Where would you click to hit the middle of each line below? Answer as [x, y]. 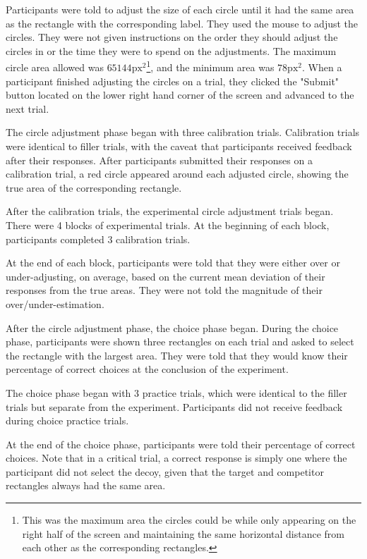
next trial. [28, 108]
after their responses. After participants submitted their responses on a [159, 160]
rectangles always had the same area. [86, 485]
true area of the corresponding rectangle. [94, 187]
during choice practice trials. [67, 420]
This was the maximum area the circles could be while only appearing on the [189, 520]
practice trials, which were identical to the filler [245, 392]
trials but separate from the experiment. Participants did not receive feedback [174, 406]
